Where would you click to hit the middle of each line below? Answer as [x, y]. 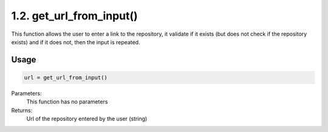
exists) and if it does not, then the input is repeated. [76, 42]
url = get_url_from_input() [66, 78]
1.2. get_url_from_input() [74, 16]
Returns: [22, 110]
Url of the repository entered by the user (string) [87, 119]
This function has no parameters [67, 102]
